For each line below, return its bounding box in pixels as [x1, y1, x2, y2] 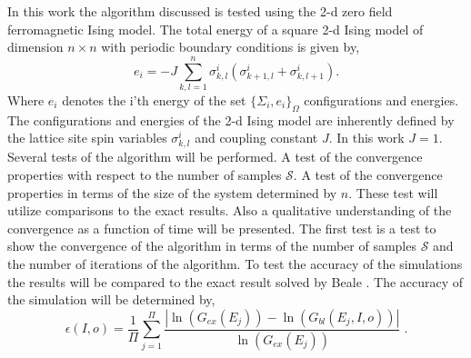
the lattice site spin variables [7, 128, 167, 147]
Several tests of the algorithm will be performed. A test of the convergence [7, 147, 423, 166]
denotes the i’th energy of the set [62, 90, 246, 109]
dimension [7, 37, 64, 56]
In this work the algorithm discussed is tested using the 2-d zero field [7, 2, 393, 20]
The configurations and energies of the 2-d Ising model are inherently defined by [7, 110, 455, 129]
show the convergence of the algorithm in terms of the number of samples [7, 236, 416, 255]
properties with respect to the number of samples [7, 165, 282, 184]
